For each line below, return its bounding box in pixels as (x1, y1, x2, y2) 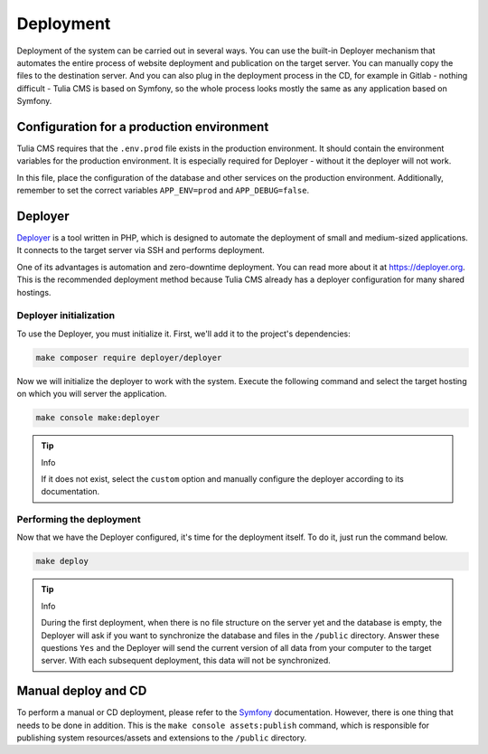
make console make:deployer (35, 412, 160, 423)
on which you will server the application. (16, 389, 167, 400)
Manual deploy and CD (16, 683, 147, 699)
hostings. (16, 287, 52, 297)
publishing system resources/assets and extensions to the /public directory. (16, 732, 307, 743)
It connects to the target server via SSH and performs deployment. (16, 245, 266, 256)
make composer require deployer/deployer (35, 353, 222, 363)
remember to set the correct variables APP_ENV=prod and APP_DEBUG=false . (16, 185, 310, 196)
